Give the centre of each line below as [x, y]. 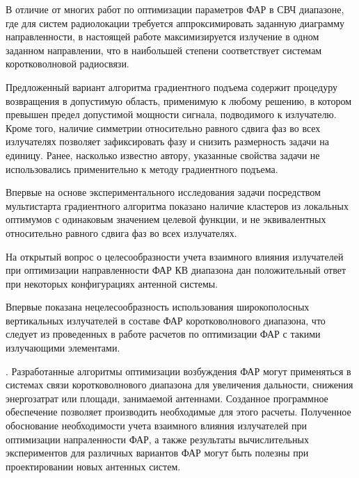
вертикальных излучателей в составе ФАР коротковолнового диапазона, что [166, 320]
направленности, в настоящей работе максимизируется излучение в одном [162, 36]
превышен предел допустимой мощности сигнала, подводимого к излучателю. [171, 114]
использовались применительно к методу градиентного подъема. [142, 168]
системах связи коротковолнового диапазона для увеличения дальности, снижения [179, 385]
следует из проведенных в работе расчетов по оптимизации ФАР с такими [163, 334]
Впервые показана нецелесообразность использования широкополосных [158, 307]
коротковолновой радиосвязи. [67, 64]
